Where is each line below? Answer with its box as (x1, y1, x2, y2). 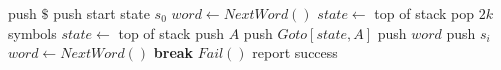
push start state (53, 3, 150, 23)
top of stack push (118, 22, 225, 43)
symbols (8, 22, 57, 43)
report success (252, 42, 338, 63)
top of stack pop (374, 3, 474, 23)
